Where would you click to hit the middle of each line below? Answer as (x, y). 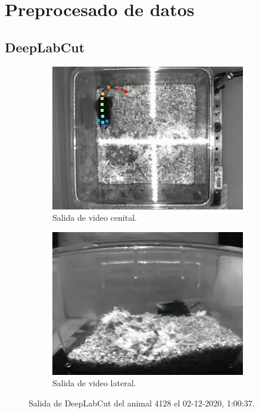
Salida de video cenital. (95, 218)
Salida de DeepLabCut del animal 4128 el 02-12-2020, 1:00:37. (142, 403)
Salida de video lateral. (94, 383)
